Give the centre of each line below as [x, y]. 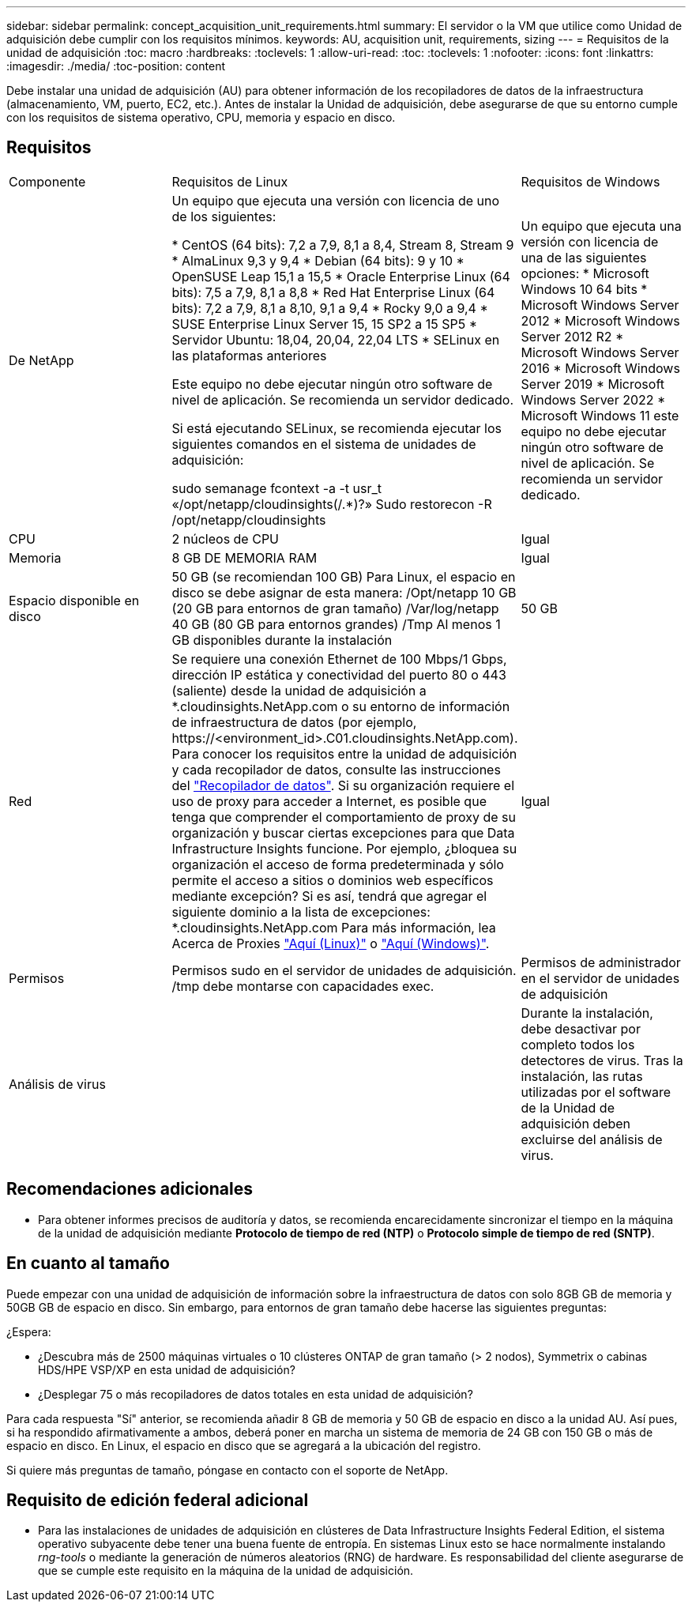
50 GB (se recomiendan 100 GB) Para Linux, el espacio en [344, 576]
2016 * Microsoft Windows [600, 368]
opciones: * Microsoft [585, 273]
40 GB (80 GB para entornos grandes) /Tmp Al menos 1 [336, 624]
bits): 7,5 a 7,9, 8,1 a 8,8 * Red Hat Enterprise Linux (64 [333, 292]
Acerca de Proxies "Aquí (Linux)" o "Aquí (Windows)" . [331, 943]
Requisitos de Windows [590, 181]
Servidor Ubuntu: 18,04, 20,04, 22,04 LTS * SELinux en [336, 339]
